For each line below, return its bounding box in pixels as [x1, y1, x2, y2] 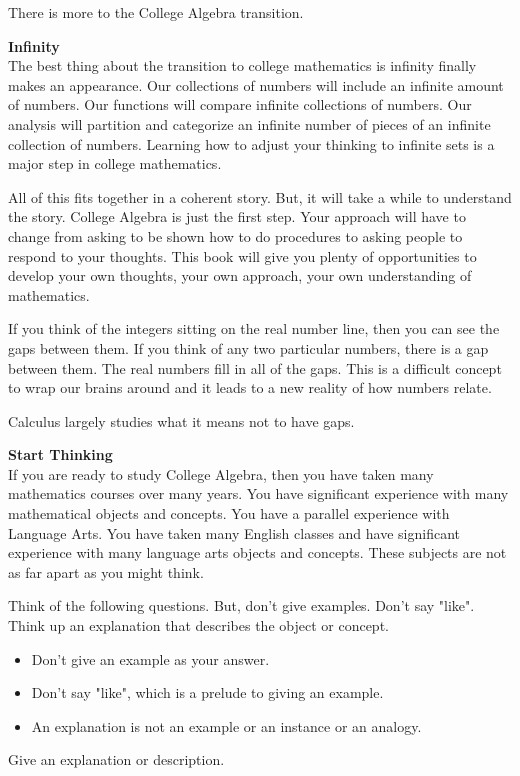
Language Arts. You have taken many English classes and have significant [8, 522, 460, 543]
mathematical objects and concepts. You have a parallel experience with [8, 503, 450, 524]
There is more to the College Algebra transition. [8, 2, 304, 22]
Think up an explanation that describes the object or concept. [8, 615, 389, 636]
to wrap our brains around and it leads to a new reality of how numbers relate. [8, 377, 492, 398]
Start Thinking [8, 444, 113, 465]
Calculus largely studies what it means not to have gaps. [8, 410, 355, 431]
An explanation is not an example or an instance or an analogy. [31, 715, 422, 736]
